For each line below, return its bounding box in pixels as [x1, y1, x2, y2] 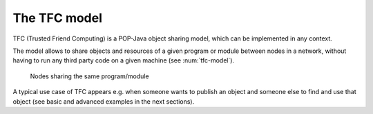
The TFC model [12, 10, 103, 25]
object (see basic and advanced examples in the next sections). [12, 97, 195, 106]
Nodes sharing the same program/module [30, 72, 149, 80]
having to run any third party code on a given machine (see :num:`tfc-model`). [12, 56, 235, 65]
